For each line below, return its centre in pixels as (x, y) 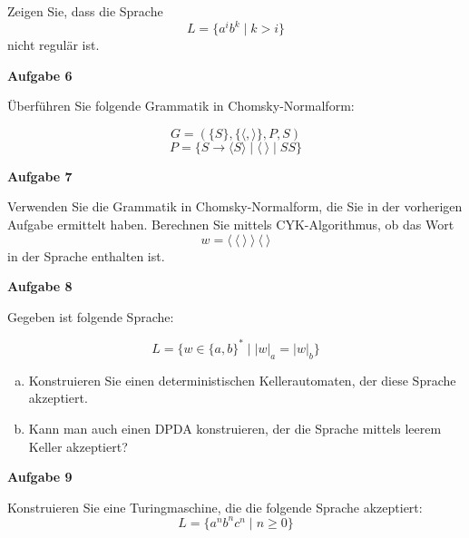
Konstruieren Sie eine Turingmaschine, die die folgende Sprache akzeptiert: (215, 507)
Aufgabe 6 (40, 75)
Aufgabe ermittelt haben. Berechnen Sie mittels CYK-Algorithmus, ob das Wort (231, 225)
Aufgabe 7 (40, 176)
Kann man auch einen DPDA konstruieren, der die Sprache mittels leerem (235, 428)
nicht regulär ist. (54, 45)
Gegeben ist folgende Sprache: (91, 316)
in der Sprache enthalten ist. (86, 255)
